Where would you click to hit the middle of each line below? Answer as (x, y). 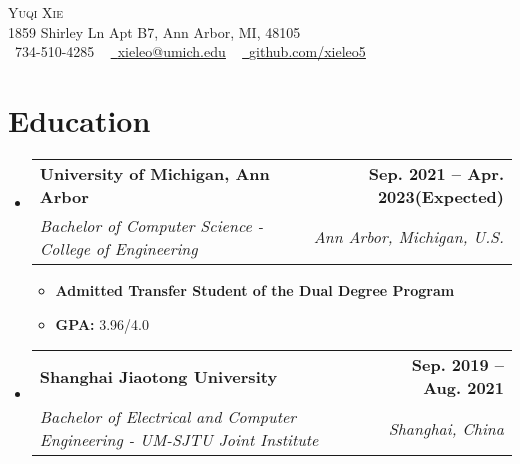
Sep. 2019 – (457, 365)
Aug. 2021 (463, 388)
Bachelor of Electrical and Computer (168, 417)
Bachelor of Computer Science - (151, 225)
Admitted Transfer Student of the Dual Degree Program (255, 289)
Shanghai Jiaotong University (158, 376)
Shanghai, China (446, 428)
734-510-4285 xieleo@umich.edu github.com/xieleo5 (190, 51)
